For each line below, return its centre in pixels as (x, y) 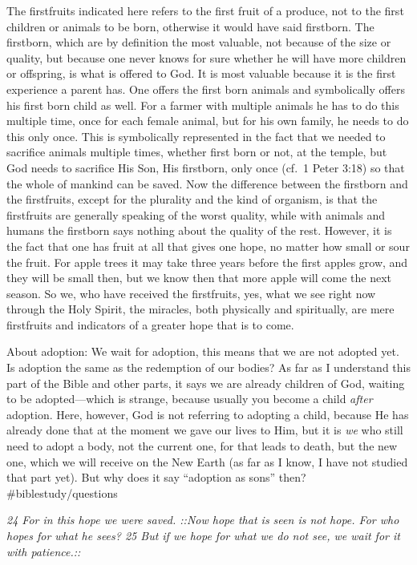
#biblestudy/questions (62, 492)
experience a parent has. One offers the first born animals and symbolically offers (206, 89)
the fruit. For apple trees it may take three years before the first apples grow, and (207, 262)
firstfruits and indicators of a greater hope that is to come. (150, 324)
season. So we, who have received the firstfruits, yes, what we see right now (191, 293)
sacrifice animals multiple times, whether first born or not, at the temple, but (197, 152)
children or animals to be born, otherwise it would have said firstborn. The (190, 26)
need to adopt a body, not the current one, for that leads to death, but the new (202, 446)
